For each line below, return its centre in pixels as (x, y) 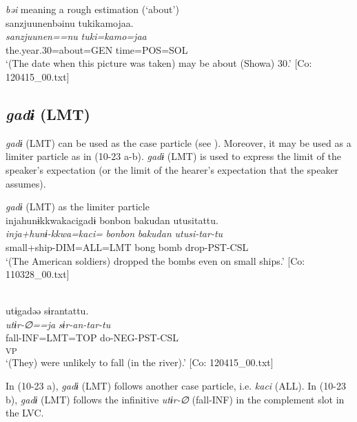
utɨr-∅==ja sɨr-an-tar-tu (58, 324)
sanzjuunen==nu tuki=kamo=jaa (76, 36)
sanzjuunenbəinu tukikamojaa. (70, 22)
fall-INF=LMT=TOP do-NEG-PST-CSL (92, 338)
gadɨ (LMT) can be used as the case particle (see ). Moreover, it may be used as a (178, 142)
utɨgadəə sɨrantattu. (47, 311)
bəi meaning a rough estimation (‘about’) (92, 9)
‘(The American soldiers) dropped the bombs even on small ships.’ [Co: (155, 260)
